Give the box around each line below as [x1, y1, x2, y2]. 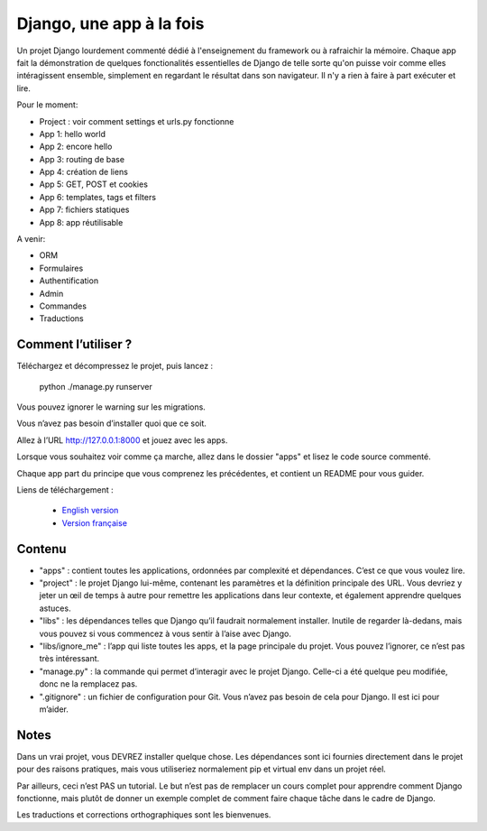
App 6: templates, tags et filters [39, 191, 157, 202]
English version [61, 505, 119, 516]
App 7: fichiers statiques [39, 204, 130, 216]
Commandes [39, 300, 87, 311]
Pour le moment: [16, 99, 78, 110]
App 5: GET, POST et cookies [39, 179, 149, 189]
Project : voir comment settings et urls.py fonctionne [39, 115, 234, 126]
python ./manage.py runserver [39, 381, 152, 392]
